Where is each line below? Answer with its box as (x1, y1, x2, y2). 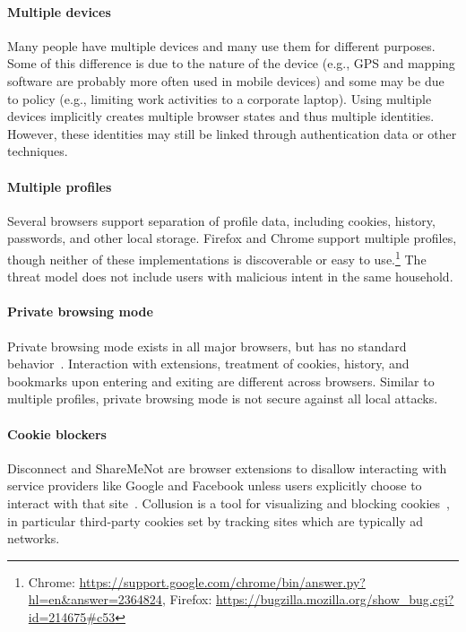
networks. (7, 529, 60, 548)
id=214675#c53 (28, 607, 116, 626)
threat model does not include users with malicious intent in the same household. (7, 267, 453, 286)
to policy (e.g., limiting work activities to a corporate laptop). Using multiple (7, 89, 432, 108)
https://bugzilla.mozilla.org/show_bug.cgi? (216, 590, 454, 609)
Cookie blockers (7, 424, 107, 443)
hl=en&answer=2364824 (28, 590, 162, 609)
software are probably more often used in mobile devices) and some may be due (7, 71, 444, 90)
